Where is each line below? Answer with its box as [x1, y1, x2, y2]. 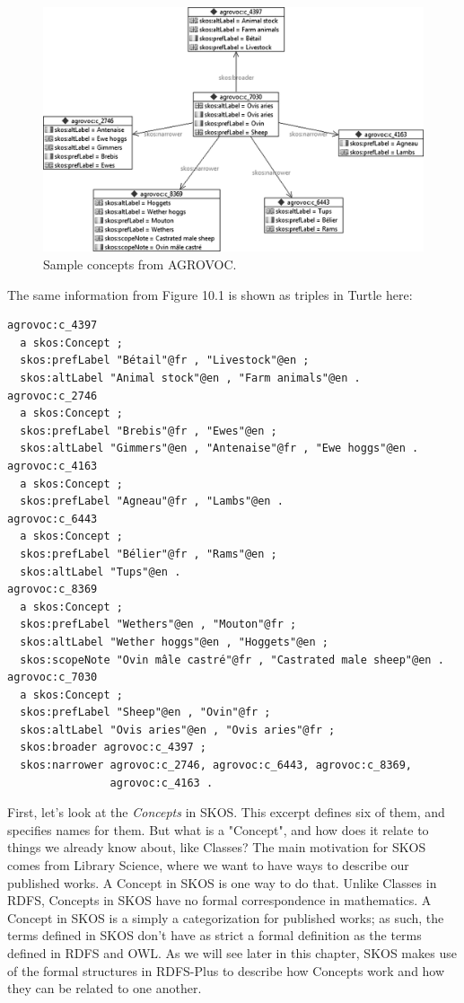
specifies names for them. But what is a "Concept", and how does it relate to [7, 820, 429, 839]
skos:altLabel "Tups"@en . [20, 565, 181, 578]
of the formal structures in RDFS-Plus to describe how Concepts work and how [7, 961, 445, 980]
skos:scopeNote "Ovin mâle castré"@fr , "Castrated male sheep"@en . [20, 653, 444, 666]
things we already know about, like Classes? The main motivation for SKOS [7, 838, 426, 857]
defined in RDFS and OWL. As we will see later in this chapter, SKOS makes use [7, 944, 457, 963]
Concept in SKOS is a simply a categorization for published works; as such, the [7, 908, 444, 927]
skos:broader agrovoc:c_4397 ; [20, 741, 206, 754]
